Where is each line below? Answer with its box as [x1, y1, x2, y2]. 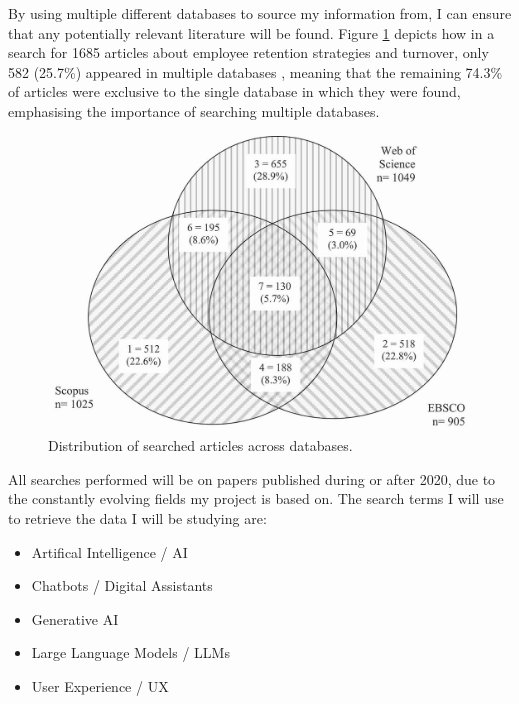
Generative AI [31, 608, 119, 629]
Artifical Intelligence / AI [31, 541, 188, 562]
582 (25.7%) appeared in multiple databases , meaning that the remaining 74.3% [8, 61, 503, 82]
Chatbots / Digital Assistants [31, 575, 213, 596]
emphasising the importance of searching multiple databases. [8, 100, 380, 121]
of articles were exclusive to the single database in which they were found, [8, 81, 461, 102]
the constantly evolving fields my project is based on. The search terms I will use [8, 488, 504, 509]
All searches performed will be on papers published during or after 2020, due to [8, 468, 496, 489]
